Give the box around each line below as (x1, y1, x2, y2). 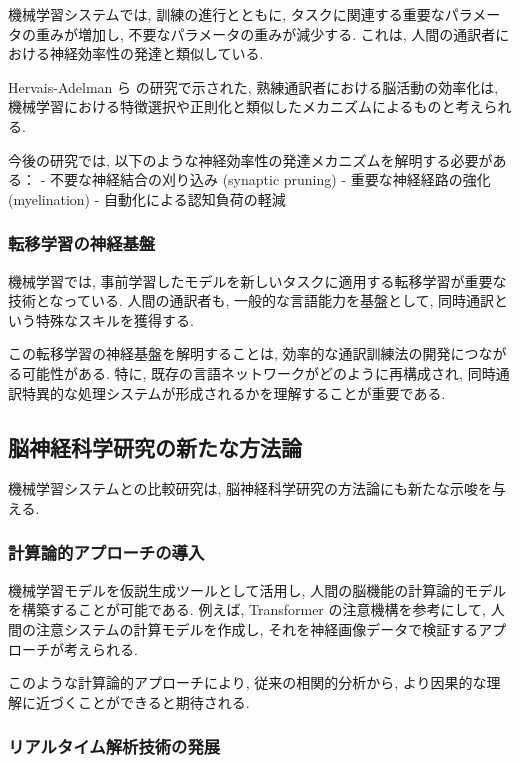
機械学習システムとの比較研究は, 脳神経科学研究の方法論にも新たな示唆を (8, 478, 492, 499)
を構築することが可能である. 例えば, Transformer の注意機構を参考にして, (8, 599, 486, 620)
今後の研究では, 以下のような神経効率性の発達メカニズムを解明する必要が (8, 149, 493, 170)
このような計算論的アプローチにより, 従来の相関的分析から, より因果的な (8, 672, 487, 693)
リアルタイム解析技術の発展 (8, 734, 221, 759)
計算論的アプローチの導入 (8, 540, 205, 565)
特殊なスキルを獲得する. (35, 309, 194, 330)
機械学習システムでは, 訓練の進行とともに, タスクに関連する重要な (8, 4, 445, 24)
